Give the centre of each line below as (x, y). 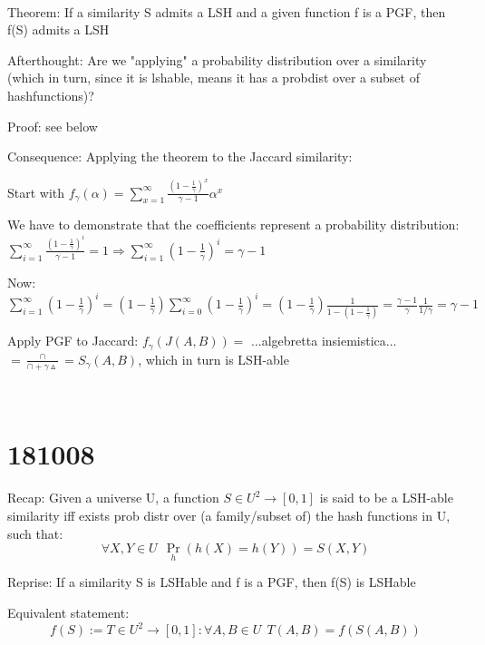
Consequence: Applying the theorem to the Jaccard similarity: (180, 156)
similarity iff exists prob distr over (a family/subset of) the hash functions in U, (229, 515)
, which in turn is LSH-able (213, 359)
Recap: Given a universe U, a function (113, 498)
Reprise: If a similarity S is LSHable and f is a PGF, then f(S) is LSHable (212, 582)
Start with (36, 192)
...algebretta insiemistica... (324, 341)
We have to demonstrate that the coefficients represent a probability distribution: (233, 225)
